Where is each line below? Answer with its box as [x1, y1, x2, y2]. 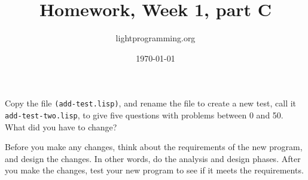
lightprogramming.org [115, 32, 196, 44]
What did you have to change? [5, 120, 117, 133]
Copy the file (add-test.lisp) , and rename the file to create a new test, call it [5, 97, 297, 109]
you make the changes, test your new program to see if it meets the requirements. [5, 164, 304, 176]
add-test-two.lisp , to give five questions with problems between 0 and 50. [5, 108, 283, 121]
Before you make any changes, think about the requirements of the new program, [5, 141, 303, 153]
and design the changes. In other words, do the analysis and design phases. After [5, 152, 301, 164]
